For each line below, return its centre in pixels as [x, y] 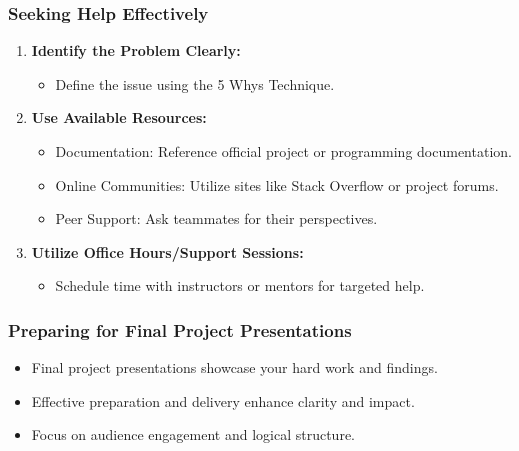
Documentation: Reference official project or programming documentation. [283, 151]
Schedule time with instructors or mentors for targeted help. [240, 285]
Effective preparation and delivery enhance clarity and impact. [223, 400]
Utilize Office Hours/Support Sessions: [167, 251]
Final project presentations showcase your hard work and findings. [234, 367]
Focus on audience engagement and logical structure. [193, 434]
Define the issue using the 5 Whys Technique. [195, 83]
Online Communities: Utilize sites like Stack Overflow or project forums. [277, 184]
